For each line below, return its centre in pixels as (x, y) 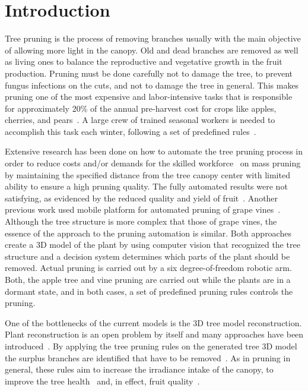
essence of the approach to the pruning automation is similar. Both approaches (148, 233)
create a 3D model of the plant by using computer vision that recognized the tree (153, 245)
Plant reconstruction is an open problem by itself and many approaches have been (154, 334)
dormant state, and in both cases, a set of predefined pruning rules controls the (149, 291)
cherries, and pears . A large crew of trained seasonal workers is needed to (140, 120)
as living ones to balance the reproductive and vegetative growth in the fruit (144, 62)
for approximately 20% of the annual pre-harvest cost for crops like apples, (141, 108)
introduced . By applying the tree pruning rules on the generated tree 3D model (151, 346)
